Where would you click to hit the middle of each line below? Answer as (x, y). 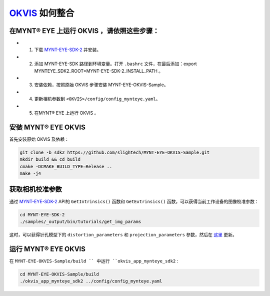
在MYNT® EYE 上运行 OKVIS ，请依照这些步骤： (84, 31)
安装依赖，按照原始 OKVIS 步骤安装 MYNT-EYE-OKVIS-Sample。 (101, 85)
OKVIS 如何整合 (42, 13)
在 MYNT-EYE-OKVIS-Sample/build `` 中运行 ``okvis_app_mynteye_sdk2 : (94, 261)
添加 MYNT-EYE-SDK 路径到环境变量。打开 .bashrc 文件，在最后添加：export (115, 64)
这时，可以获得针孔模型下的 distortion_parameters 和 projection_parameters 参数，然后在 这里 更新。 (123, 234)
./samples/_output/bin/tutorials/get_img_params (80, 221)
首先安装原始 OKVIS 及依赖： (39, 139)
